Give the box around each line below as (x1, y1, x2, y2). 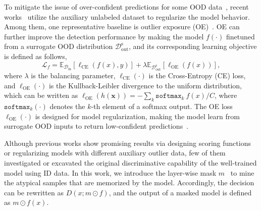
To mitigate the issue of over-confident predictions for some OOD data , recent (4, 2, 249, 12)
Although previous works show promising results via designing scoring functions (4, 137, 251, 148)
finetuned (226, 31, 255, 41)
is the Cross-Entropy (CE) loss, (148, 70, 246, 80)
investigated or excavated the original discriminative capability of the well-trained (4, 157, 257, 168)
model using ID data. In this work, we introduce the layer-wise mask (4, 167, 217, 178)
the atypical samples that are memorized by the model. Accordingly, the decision (4, 177, 254, 188)
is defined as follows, (4, 50, 67, 61)
